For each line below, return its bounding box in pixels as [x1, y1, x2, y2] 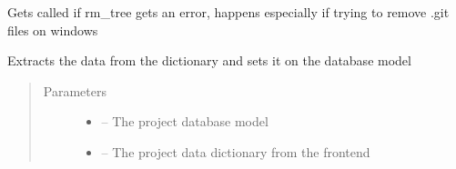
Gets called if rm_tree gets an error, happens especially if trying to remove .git [7, 3, 450, 21]
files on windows [7, 20, 98, 39]
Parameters [43, 81, 106, 100]
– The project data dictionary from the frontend [101, 142, 370, 161]
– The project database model [101, 112, 269, 131]
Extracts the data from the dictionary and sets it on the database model [7, 51, 411, 70]
